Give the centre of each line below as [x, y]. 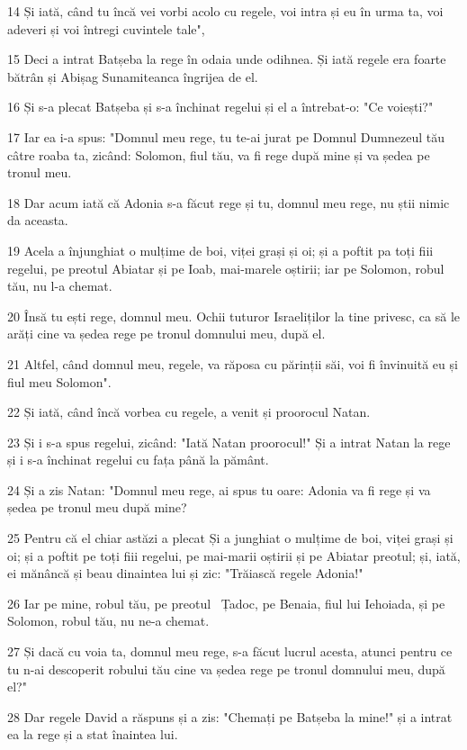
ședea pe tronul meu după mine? [97, 507]
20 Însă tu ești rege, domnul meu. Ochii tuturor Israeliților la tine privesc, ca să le [234, 316]
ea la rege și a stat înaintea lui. [93, 734]
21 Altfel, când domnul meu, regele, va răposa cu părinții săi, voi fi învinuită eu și [233, 363]
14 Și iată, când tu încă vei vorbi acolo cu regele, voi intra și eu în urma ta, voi [225, 11]
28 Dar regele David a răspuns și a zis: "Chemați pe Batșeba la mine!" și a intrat [230, 716]
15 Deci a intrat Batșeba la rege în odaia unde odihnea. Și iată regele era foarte [227, 59]
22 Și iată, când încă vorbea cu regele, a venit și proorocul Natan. [189, 412]
